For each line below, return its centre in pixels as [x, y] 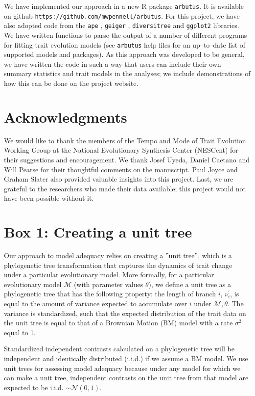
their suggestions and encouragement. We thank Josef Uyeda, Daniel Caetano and [127, 159]
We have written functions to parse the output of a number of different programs [126, 35]
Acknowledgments [66, 117]
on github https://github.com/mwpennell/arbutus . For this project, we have [122, 15]
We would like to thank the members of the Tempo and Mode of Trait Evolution [125, 140]
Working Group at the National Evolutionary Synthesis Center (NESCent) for [121, 150]
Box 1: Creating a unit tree [98, 232]
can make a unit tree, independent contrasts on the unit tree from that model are [126, 378]
